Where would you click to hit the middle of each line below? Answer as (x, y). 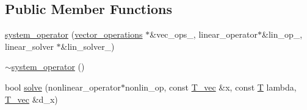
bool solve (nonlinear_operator (63, 87)
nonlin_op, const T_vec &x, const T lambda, (211, 87)
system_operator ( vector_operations (74, 34)
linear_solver (29, 46)
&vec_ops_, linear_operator (204, 34)
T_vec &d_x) (31, 99)
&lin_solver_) (88, 46)
